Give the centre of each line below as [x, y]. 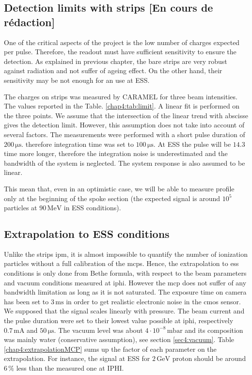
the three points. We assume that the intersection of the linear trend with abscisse [126, 115]
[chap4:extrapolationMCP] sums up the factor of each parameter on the [110, 349]
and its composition [214, 330]
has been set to [26, 301]
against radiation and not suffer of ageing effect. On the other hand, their [113, 70]
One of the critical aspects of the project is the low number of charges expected [122, 42]
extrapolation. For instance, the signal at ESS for [77, 358]
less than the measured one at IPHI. [70, 368]
